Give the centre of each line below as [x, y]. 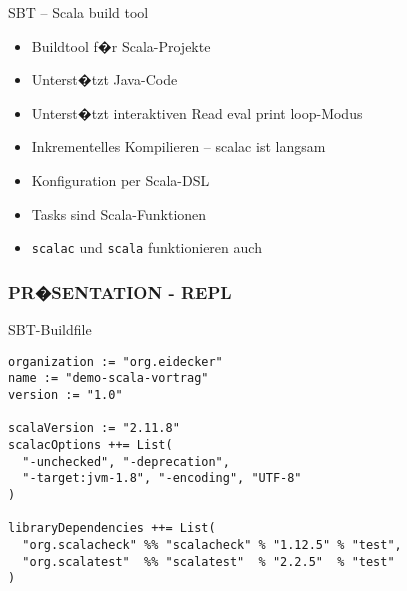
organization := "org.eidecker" [115, 361]
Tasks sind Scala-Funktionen [119, 213]
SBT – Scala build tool [78, 12]
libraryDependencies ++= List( [112, 528]
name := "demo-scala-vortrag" [108, 378]
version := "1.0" [65, 394]
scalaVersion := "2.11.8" [94, 428]
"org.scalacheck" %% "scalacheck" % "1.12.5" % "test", [212, 544]
